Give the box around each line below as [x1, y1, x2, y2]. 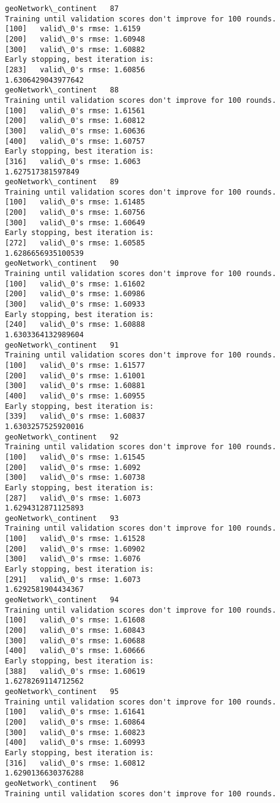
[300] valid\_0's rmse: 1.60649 [5, 218, 146, 227]
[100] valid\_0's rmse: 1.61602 [5, 279, 146, 288]
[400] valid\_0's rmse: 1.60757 [5, 136, 146, 146]
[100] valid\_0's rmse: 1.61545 [5, 452, 146, 461]
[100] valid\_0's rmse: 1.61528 [5, 534, 146, 543]
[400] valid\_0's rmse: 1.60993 [5, 738, 146, 747]
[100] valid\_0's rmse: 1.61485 [5, 198, 146, 207]
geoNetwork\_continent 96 [5, 779, 119, 788]
